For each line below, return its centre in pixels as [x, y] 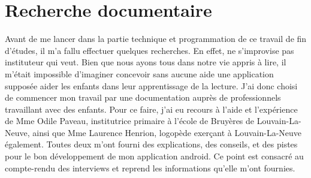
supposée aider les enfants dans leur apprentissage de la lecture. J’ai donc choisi [151, 85]
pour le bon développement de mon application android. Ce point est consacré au [154, 156]
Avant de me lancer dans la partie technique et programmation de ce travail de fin [156, 39]
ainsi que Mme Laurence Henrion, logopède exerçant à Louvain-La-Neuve [167, 132]
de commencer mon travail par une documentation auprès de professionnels [143, 97]
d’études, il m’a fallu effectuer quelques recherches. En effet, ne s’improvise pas [150, 50]
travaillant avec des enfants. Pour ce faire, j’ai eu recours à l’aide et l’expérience [151, 109]
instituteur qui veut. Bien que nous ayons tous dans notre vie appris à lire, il [146, 62]
